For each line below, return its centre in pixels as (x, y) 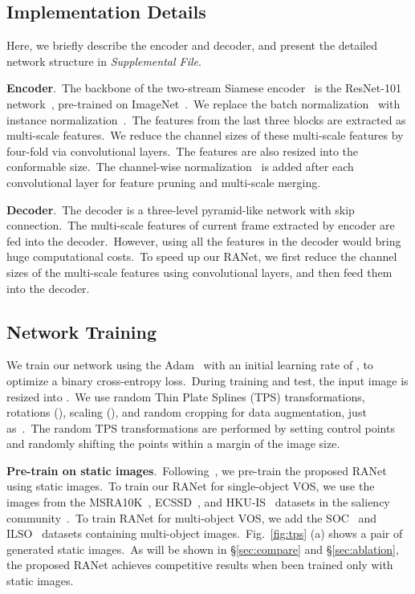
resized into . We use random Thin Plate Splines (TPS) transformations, (186, 396)
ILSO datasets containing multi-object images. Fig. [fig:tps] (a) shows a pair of (205, 533)
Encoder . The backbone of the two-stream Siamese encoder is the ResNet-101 (204, 88)
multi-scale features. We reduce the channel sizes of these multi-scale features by (205, 135)
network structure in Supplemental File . (104, 61)
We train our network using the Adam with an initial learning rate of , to (190, 365)
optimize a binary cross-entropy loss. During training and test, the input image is (207, 380)
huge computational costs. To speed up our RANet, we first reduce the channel (202, 256)
